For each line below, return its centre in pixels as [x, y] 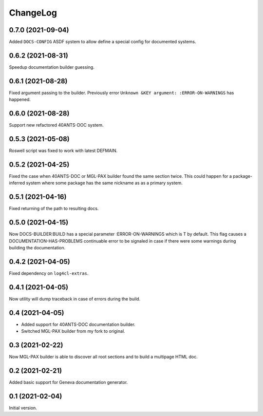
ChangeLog [33, 13]
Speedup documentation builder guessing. [52, 67]
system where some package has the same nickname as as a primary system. [104, 183]
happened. [20, 99]
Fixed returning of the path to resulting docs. [54, 208]
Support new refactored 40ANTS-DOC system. [56, 125]
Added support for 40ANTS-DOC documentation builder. [78, 324]
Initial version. [23, 408]
